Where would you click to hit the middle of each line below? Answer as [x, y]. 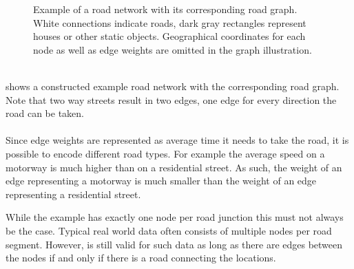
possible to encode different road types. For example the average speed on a [165, 153]
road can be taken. [45, 113]
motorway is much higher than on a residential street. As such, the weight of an [174, 167]
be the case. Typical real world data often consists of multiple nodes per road [169, 230]
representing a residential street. [73, 194]
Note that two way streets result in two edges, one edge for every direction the [171, 99]
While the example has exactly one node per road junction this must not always [175, 217]
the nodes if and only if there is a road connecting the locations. [141, 258]
